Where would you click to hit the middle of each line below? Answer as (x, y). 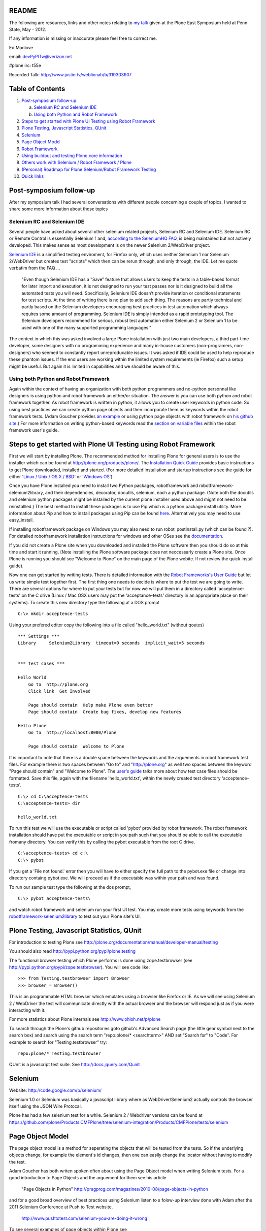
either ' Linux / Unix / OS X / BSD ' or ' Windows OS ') (61, 477)
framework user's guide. (34, 430)
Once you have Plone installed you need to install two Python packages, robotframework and (103, 486)
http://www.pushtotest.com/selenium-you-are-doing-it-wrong (84, 1218)
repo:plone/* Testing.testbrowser (59, 1053)
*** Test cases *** (41, 664)
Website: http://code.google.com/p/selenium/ (55, 1090)
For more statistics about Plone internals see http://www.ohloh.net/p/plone (85, 1019)
